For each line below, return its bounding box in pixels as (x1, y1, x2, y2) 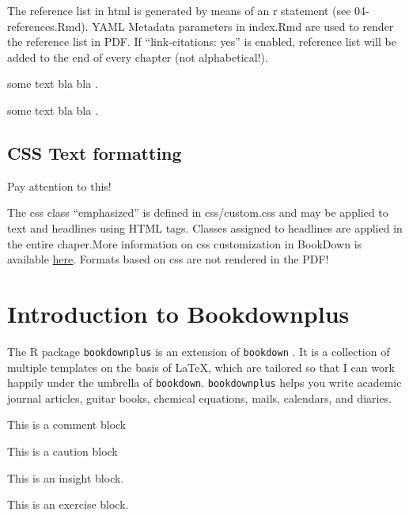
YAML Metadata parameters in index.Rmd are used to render (92, 17, 394, 34)
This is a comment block (7, 416, 127, 433)
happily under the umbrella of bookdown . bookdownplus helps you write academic (7, 374, 402, 391)
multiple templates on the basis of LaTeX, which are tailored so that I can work (7, 358, 395, 375)
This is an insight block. (7, 469, 124, 486)
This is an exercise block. (7, 496, 129, 513)
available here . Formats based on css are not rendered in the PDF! (7, 251, 329, 267)
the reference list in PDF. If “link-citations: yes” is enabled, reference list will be (7, 33, 396, 50)
